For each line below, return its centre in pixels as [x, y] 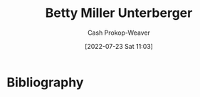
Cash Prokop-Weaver [119, 33]
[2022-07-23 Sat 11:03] [119, 46]
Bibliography [45, 82]
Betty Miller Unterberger [119, 13]
